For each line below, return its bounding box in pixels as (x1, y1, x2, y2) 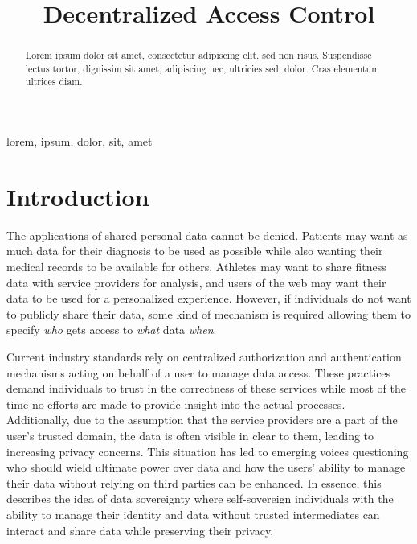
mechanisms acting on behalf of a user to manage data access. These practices (6, 364, 391, 381)
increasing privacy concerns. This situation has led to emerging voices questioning (6, 443, 409, 460)
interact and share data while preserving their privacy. (6, 521, 274, 538)
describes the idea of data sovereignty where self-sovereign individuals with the (6, 490, 394, 507)
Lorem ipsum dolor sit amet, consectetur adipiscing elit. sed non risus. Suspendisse (25, 48, 372, 62)
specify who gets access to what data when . (6, 321, 217, 338)
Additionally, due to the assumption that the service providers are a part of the (6, 411, 398, 428)
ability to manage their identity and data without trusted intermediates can (6, 505, 380, 522)
